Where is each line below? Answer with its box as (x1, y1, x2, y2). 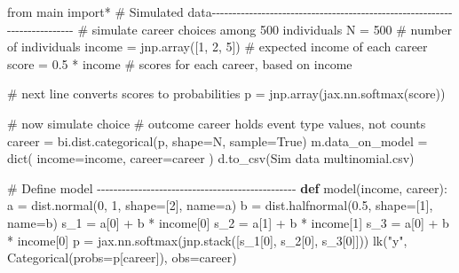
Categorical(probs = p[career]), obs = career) (7, 248, 237, 267)
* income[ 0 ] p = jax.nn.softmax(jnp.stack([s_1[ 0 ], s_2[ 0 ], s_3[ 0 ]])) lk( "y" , (7, 230, 408, 249)
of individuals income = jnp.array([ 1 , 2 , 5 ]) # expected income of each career (7, 37, 428, 56)
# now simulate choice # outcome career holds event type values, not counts (7, 113, 426, 132)
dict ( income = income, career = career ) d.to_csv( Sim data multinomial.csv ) (7, 149, 415, 168)
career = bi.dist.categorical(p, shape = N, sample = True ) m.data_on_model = (7, 131, 428, 150)
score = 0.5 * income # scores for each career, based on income (7, 54, 352, 73)
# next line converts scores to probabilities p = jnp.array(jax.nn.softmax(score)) (7, 84, 446, 103)
